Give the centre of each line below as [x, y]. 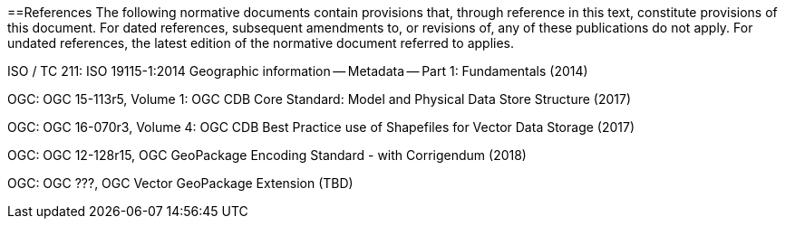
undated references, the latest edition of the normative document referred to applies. [261, 43]
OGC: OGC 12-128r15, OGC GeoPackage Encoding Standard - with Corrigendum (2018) [267, 155]
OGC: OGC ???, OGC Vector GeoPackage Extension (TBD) [180, 183]
